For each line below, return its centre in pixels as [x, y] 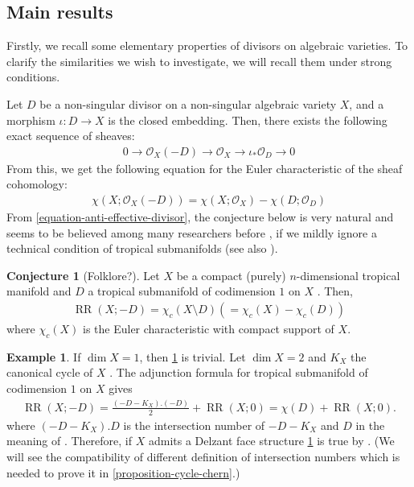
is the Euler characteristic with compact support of [209, 329]
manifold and [39, 291]
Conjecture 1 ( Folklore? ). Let [83, 275]
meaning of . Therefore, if [70, 441]
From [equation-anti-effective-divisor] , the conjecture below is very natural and [200, 217]
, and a [367, 103]
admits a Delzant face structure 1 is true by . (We [271, 441]
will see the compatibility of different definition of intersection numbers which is [203, 456]
